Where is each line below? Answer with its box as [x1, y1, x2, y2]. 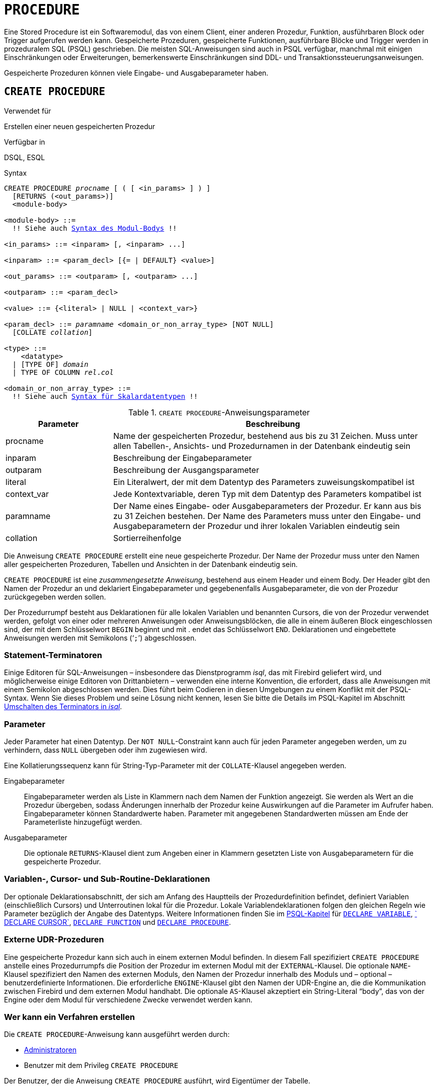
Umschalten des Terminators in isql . [4, 702, 122, 711]
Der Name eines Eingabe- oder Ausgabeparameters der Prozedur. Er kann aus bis [113, 500, 421, 511]
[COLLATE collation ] [12, 328, 93, 336]
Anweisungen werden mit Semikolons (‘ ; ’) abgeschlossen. [4, 633, 196, 642]
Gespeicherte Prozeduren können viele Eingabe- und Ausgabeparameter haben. [4, 68, 268, 77]
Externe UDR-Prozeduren [4, 934, 104, 945]
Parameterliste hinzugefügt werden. [24, 818, 142, 827]
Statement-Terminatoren [4, 650, 102, 660]
